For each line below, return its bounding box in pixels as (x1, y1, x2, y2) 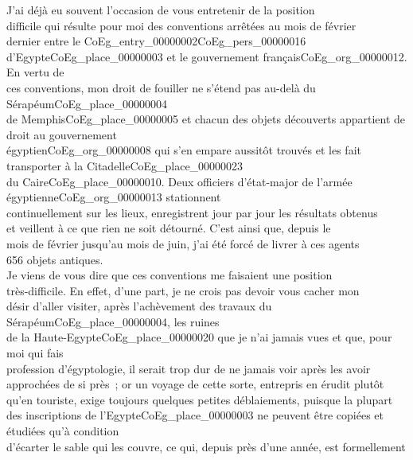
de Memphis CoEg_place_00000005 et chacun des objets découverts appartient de (6, 111, 406, 127)
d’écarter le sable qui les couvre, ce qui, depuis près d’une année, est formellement (6, 438, 406, 454)
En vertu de (6, 64, 64, 80)
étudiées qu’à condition (6, 423, 119, 439)
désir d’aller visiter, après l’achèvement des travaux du (6, 298, 272, 314)
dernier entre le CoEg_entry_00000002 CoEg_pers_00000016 (6, 33, 306, 49)
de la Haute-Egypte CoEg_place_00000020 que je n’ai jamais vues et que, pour (6, 329, 392, 345)
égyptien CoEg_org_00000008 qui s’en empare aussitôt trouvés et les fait (6, 142, 361, 158)
